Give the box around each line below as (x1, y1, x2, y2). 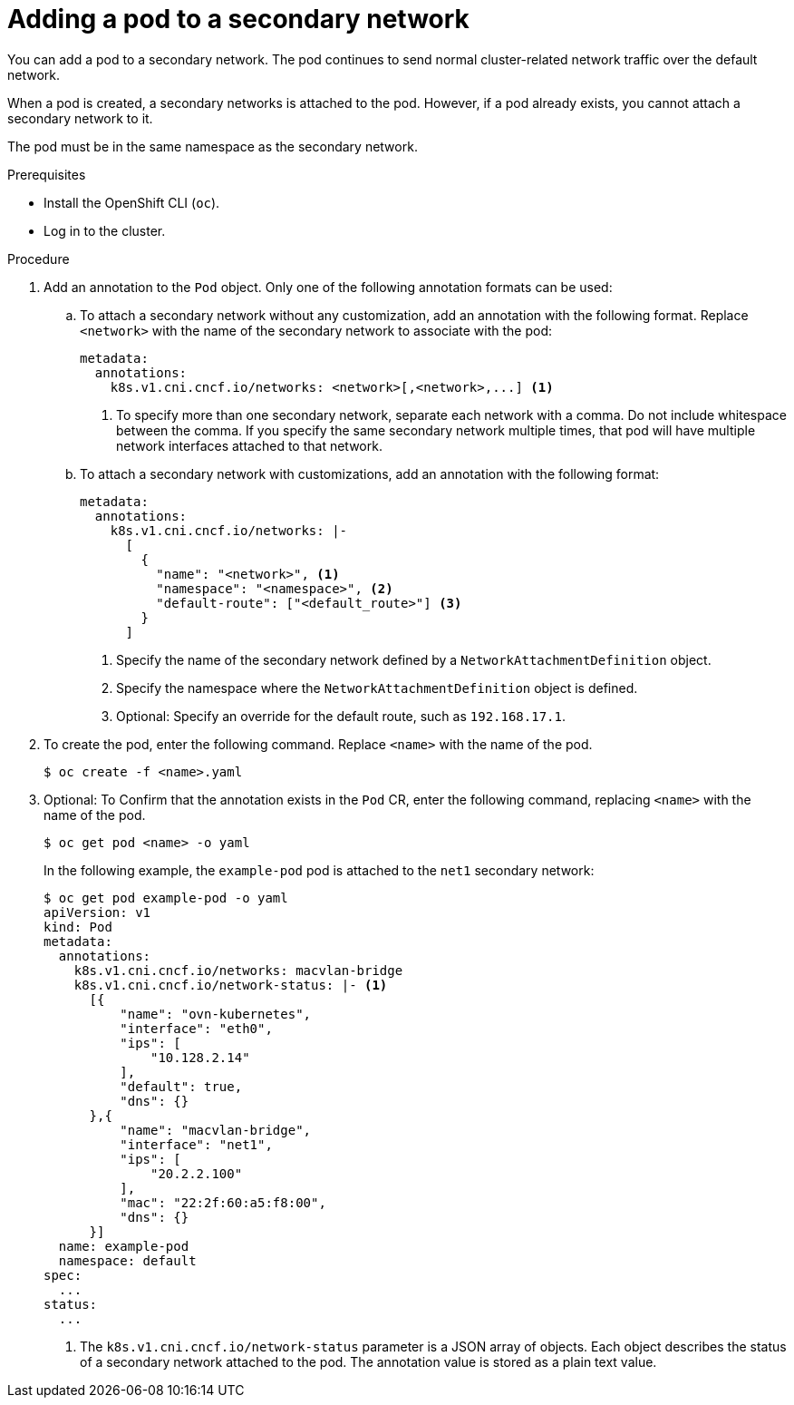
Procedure (7, 250, 70, 267)
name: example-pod (58, 1238, 189, 1254)
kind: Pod (44, 919, 112, 934)
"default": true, (120, 1078, 243, 1094)
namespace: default (58, 1253, 197, 1268)
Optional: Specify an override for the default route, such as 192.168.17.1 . (116, 707, 566, 724)
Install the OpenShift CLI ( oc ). (44, 194, 220, 210)
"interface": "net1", (120, 1137, 273, 1152)
